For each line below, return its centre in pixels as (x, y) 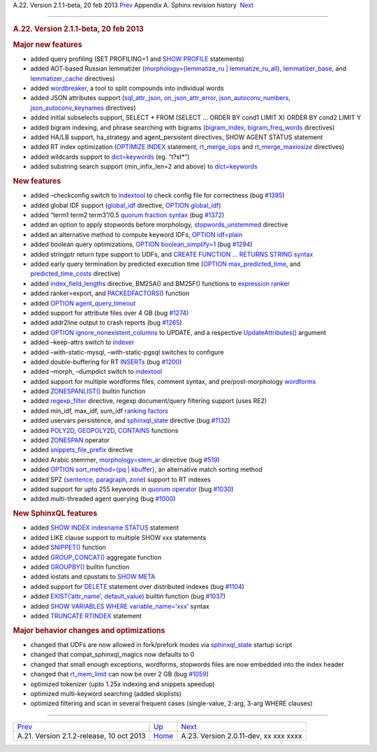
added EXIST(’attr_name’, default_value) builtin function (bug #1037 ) (128, 596)
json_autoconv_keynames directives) (83, 108)
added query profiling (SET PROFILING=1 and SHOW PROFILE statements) (137, 59)
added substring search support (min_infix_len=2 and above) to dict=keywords (144, 166)
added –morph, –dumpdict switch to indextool (96, 371)
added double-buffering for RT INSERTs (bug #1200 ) (106, 362)
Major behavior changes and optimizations (89, 630)
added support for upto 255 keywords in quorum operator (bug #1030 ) (132, 489)
